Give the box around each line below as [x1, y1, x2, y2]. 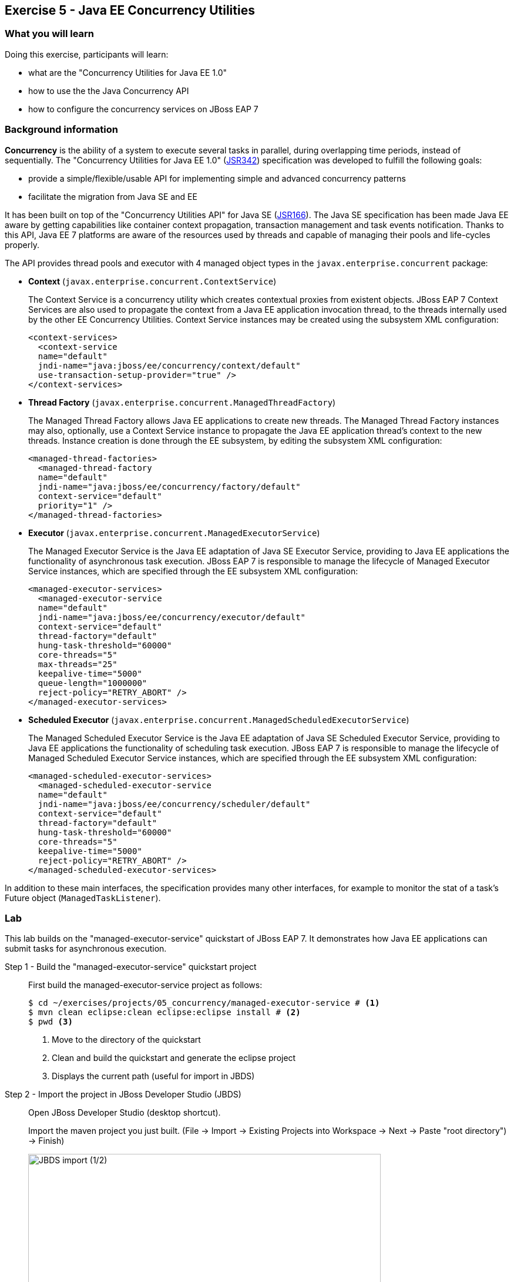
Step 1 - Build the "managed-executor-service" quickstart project [5, 962, 257, 972]
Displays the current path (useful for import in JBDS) [52, 1071, 255, 1082]
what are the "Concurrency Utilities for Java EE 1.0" [28, 67, 227, 78]
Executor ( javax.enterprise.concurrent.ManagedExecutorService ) [28, 527, 320, 538]
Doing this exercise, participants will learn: [5, 49, 169, 59]
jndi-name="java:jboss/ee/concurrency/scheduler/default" [38, 799, 311, 809]
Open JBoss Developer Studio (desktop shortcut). [28, 1107, 221, 1118]
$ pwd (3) [28, 1017, 73, 1027]
